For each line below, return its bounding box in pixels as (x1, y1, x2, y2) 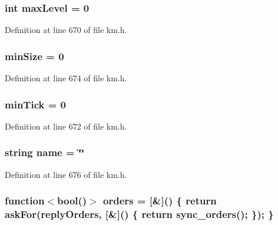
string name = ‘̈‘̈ (5, 145, 85, 160)
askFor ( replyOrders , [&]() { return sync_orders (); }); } (5, 207, 274, 221)
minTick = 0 (5, 97, 66, 111)
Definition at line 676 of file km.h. (5, 168, 127, 180)
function (5, 193, 45, 208)
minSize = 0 (5, 48, 64, 63)
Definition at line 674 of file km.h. (5, 72, 127, 84)
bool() (57, 193, 87, 208)
